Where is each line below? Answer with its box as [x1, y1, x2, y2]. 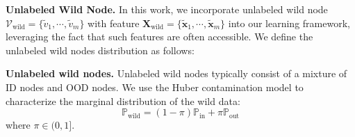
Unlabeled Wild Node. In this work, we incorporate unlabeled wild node [6, 2, 328, 16]
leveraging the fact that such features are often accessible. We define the [6, 29, 313, 44]
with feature [88, 15, 140, 30]
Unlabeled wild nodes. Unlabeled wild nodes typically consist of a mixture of [6, 66, 347, 81]
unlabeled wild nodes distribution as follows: [6, 42, 195, 57]
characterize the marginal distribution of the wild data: [6, 93, 240, 108]
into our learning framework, [228, 15, 350, 30]
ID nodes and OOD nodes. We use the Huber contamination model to [6, 79, 304, 94]
